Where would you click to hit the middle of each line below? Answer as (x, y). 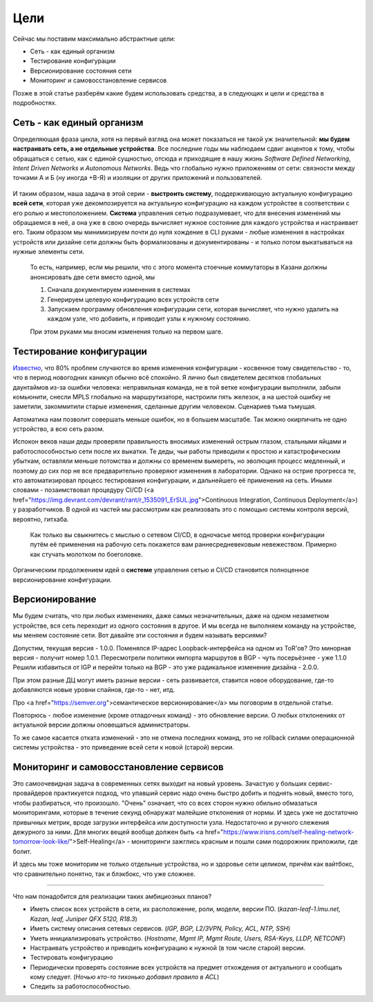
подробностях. (35, 102)
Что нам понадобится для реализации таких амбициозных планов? (112, 896)
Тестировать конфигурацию (71, 958)
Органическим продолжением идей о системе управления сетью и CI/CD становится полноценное (161, 570)
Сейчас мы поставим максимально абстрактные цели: (94, 39)
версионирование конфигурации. (62, 580)
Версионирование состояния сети (81, 71)
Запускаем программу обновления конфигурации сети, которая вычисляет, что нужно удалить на (193, 309)
